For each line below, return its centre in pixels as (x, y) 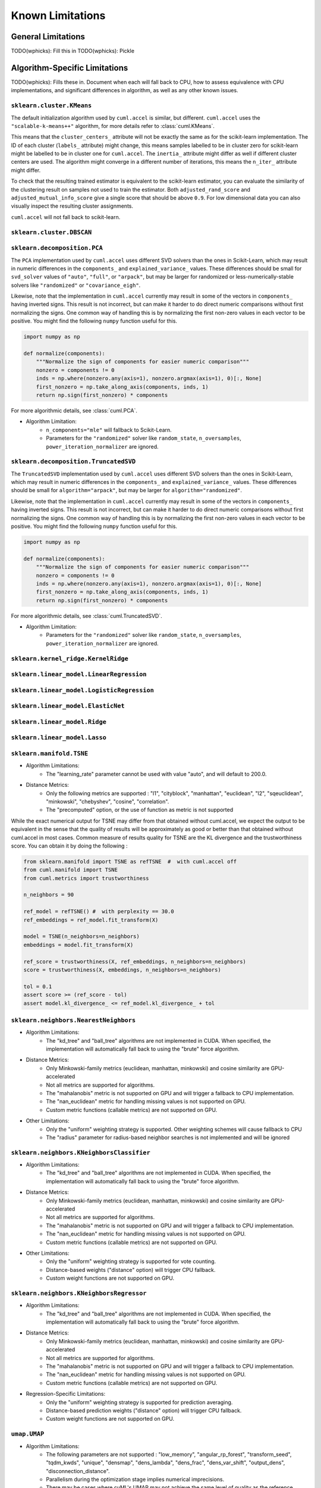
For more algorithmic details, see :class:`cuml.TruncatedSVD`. (87, 615)
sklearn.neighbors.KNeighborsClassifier (81, 1153)
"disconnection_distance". (78, 1471)
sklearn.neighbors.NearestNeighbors (73, 1020)
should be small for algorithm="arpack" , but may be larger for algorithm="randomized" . (127, 490)
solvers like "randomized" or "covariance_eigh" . (76, 285)
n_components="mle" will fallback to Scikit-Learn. (109, 430)
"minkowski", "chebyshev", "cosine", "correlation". (108, 801)
